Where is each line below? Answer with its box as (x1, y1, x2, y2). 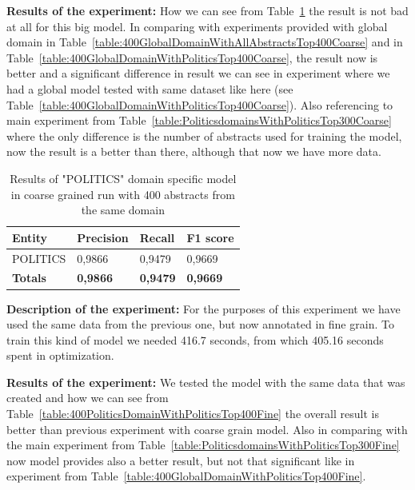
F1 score (186, 229, 234, 245)
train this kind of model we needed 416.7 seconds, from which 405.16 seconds (6, 331, 384, 348)
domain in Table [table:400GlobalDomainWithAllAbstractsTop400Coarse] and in (6, 34, 403, 50)
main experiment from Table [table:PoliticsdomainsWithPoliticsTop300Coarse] (6, 112, 392, 129)
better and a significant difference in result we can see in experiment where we (6, 65, 390, 82)
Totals (12, 269, 46, 286)
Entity (12, 229, 48, 245)
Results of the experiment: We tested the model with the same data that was (6, 373, 405, 390)
